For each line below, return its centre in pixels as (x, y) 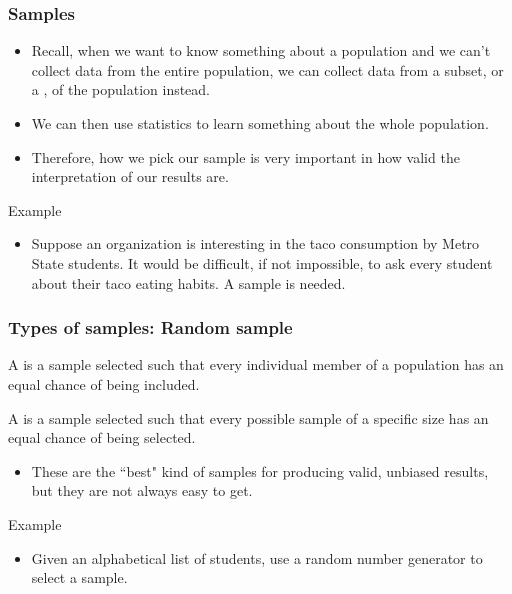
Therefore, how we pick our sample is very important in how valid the (245, 156)
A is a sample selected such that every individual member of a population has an (256, 364)
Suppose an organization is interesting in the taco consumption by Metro (255, 243)
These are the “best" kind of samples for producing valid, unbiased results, (260, 470)
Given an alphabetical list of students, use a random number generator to (257, 557)
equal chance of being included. (104, 383)
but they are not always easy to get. (142, 490)
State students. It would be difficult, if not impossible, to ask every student (262, 262)
